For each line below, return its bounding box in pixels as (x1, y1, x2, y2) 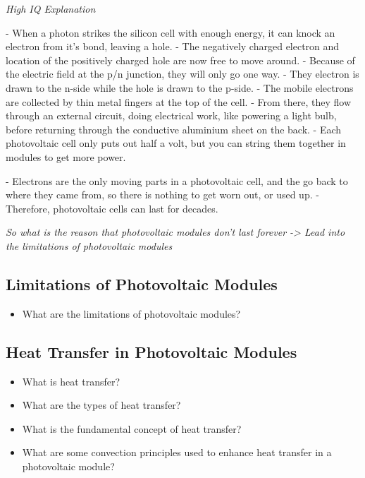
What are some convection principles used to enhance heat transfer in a (22, 445, 332, 460)
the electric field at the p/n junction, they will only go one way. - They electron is (6, 66, 359, 81)
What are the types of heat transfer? (22, 398, 181, 412)
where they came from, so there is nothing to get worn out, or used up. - (6, 187, 319, 202)
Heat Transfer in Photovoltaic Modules (6, 340, 297, 362)
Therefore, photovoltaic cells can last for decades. (6, 201, 218, 215)
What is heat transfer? (22, 374, 120, 388)
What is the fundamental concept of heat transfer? (22, 421, 242, 436)
